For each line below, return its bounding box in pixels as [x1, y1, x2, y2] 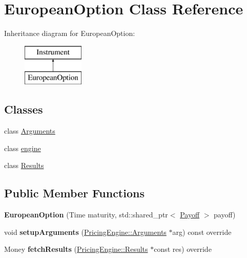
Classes [4, 101, 43, 117]
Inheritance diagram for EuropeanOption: [4, 28, 135, 39]
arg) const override [172, 226, 232, 237]
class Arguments [4, 125, 55, 136]
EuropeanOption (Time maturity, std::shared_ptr [4, 209, 168, 220]
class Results [4, 160, 44, 171]
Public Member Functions [4, 185, 145, 201]
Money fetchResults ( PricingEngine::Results [4, 244, 148, 254]
